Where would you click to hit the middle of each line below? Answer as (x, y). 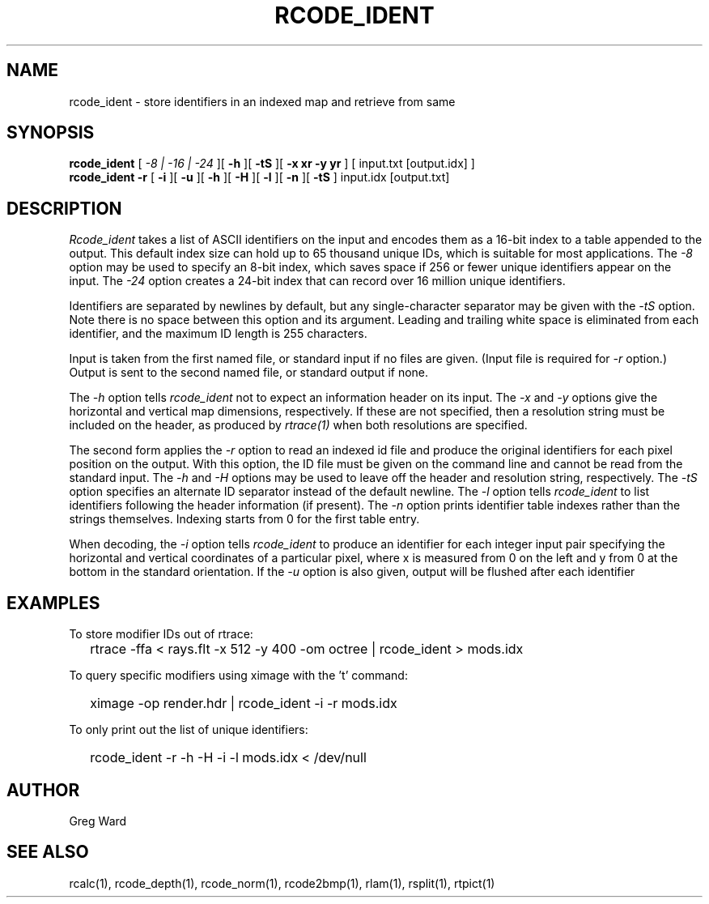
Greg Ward (98, 821)
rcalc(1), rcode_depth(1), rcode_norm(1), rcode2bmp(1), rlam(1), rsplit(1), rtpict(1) (282, 883)
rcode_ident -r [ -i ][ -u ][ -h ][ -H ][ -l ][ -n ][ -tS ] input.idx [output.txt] (259, 177)
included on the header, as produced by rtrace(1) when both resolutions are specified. (298, 425)
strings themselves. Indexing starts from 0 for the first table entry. (244, 519)
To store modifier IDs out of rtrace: (161, 634)
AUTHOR (43, 790)
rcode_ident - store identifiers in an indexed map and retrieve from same (262, 101)
